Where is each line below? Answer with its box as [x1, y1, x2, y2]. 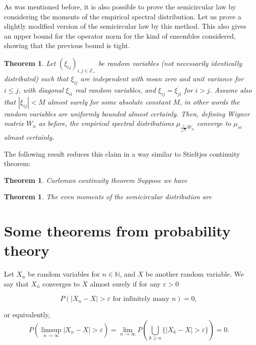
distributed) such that [4, 73, 68, 84]
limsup [41, 326, 62, 334]
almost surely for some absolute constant [48, 96, 171, 107]
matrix [4, 118, 24, 128]
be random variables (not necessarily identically [98, 57, 242, 68]
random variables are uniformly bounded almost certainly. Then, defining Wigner [4, 108, 250, 118]
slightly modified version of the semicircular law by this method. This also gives [4, 21, 247, 31]
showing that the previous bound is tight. [4, 40, 130, 51]
